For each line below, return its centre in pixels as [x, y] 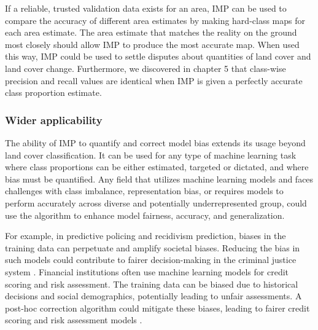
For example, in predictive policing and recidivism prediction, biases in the [145, 236]
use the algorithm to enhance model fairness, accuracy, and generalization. [145, 215]
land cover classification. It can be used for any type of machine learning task [151, 155]
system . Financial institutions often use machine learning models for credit [147, 271]
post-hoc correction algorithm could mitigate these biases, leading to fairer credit [157, 308]
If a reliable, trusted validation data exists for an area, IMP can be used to [146, 8]
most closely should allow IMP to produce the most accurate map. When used [152, 44]
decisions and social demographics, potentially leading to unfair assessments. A [153, 296]
